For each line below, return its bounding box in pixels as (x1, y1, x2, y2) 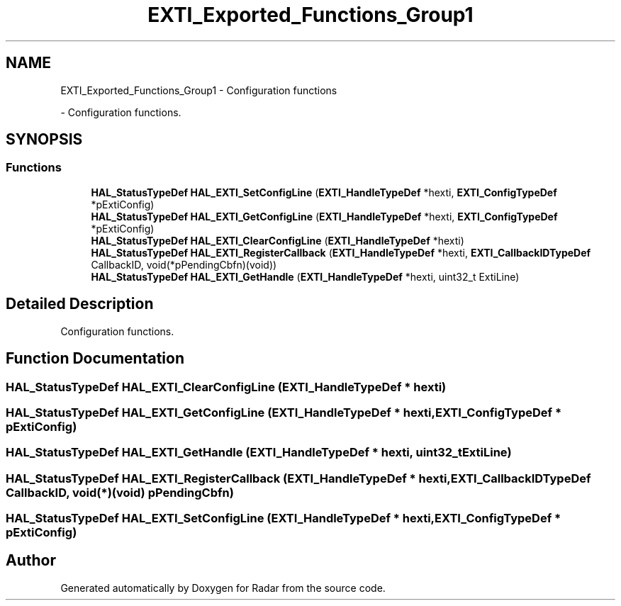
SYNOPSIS (6, 130, 83, 149)
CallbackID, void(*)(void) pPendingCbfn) (6, 485, 234, 500)
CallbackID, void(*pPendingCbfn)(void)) (91, 258, 277, 271)
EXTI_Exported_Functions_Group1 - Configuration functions (60, 84, 337, 96)
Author (6, 551, 56, 570)
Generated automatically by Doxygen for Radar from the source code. (60, 581, 386, 594)
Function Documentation (6, 349, 184, 368)
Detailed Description (6, 295, 154, 313)
